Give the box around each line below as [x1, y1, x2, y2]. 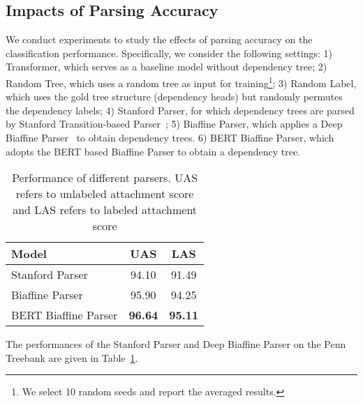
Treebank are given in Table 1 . [6, 350, 138, 365]
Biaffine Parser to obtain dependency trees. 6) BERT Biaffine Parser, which [6, 130, 334, 145]
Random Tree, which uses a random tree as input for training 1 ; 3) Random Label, [6, 73, 357, 90]
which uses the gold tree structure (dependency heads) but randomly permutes [6, 89, 343, 104]
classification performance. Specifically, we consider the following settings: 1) [6, 45, 332, 60]
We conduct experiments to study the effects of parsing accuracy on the [6, 32, 313, 47]
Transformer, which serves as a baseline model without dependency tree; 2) [6, 59, 327, 74]
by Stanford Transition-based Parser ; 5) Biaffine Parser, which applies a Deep [6, 116, 343, 131]
